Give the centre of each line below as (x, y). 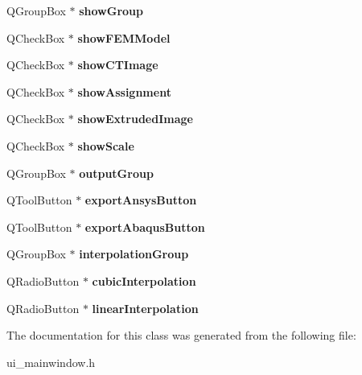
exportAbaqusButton (145, 227)
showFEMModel (124, 37)
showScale (106, 145)
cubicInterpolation (144, 280)
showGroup (111, 10)
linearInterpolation (145, 308)
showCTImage (118, 65)
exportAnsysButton (141, 200)
